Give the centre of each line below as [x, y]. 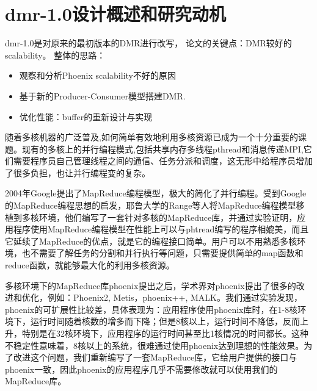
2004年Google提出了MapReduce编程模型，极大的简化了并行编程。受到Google [156, 193]
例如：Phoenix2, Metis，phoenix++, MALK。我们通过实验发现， [175, 297]
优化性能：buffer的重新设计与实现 [86, 116]
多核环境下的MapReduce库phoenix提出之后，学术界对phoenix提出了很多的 [151, 285]
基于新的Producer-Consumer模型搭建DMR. [102, 95]
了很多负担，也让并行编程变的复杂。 [78, 172]
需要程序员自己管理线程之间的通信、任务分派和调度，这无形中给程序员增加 [163, 161]
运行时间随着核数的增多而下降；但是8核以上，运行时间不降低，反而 [165, 321]
